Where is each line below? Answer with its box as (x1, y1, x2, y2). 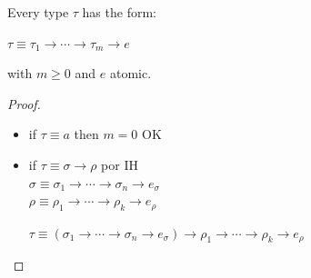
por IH (101, 154, 138, 174)
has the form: (82, 3, 156, 21)
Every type (7, 3, 69, 21)
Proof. (7, 94, 41, 113)
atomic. (109, 64, 152, 83)
